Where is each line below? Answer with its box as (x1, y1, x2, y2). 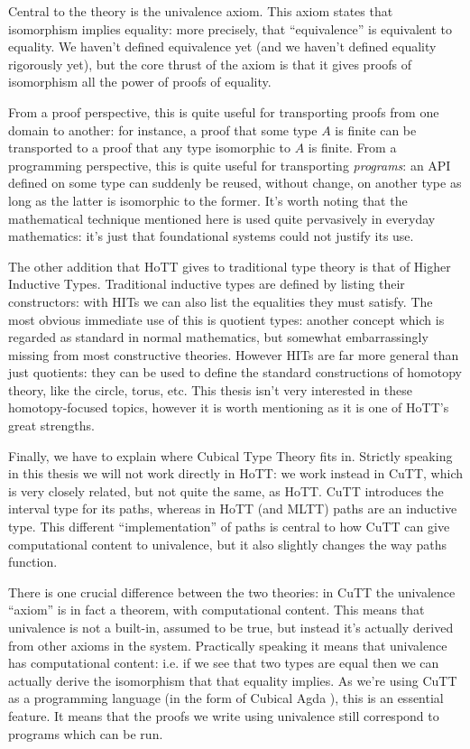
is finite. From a (308, 138, 397, 157)
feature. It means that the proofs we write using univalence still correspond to (8, 706, 439, 725)
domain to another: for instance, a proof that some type (8, 120, 318, 139)
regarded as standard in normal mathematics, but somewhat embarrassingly (8, 328, 429, 347)
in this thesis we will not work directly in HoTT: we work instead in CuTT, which (8, 464, 463, 483)
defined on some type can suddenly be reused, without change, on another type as (8, 173, 462, 192)
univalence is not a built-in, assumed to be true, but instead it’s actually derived (8, 618, 454, 636)
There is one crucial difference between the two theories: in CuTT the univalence (8, 582, 456, 601)
